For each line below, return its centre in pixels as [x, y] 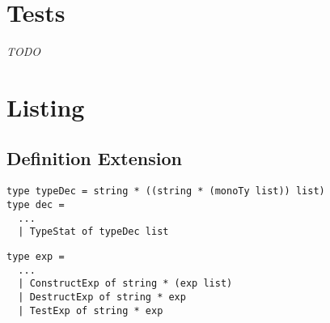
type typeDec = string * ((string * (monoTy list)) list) [166, 191]
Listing [46, 106]
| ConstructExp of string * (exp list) [125, 284]
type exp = [36, 256]
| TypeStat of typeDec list [93, 232]
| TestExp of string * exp [91, 310]
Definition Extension [94, 158]
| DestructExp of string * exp [102, 297]
